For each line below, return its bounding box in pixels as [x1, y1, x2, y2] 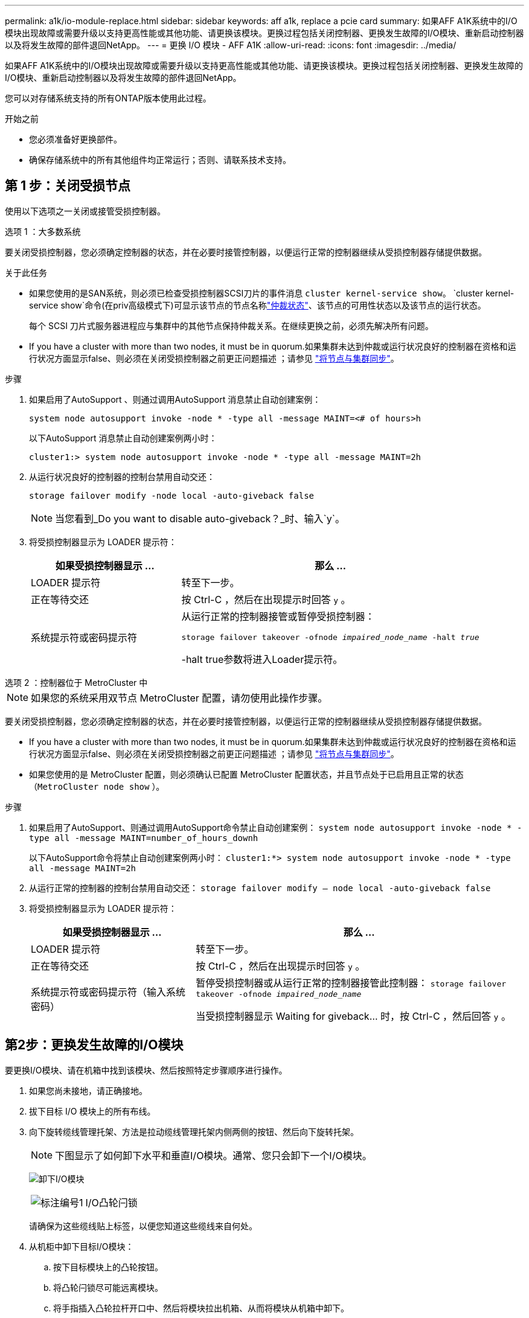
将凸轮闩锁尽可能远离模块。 [53, 1282, 163, 1293]
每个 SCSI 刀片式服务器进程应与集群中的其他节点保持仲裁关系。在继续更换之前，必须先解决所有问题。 [29, 320, 434, 331]
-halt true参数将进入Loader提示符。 [181, 653, 343, 665]
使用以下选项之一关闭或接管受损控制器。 [5, 205, 165, 216]
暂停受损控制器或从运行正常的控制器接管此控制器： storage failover [196, 976, 507, 989]
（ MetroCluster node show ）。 [29, 781, 165, 792]
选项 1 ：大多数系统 [5, 226, 81, 237]
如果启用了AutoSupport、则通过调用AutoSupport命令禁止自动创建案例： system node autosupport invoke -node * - [29, 822, 522, 833]
